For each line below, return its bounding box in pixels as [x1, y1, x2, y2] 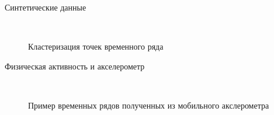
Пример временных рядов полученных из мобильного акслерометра [28, 99, 269, 111]
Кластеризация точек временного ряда [28, 40, 164, 53]
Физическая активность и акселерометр [5, 60, 145, 72]
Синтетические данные [5, 1, 86, 13]
